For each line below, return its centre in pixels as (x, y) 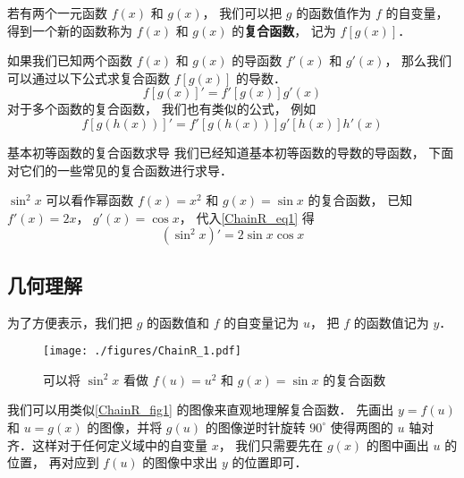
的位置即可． (270, 462)
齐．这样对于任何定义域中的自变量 (107, 444)
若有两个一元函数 (57, 13)
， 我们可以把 (242, 13)
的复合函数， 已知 (360, 200)
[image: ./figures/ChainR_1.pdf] (142, 351)
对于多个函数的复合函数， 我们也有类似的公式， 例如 (162, 109)
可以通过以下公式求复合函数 (89, 77)
